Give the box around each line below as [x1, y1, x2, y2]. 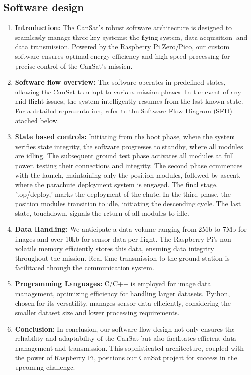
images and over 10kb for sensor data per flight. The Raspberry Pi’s [15, 234, 218, 244]
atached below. [15, 115, 59, 125]
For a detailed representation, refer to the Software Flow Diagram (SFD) [15, 105, 233, 115]
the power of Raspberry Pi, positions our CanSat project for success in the [15, 352, 237, 362]
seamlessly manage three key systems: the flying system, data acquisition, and [15, 32, 248, 42]
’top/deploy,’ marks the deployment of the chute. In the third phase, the [15, 188, 231, 199]
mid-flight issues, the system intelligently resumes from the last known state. [15, 96, 243, 106]
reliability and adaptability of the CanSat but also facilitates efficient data [15, 333, 236, 343]
